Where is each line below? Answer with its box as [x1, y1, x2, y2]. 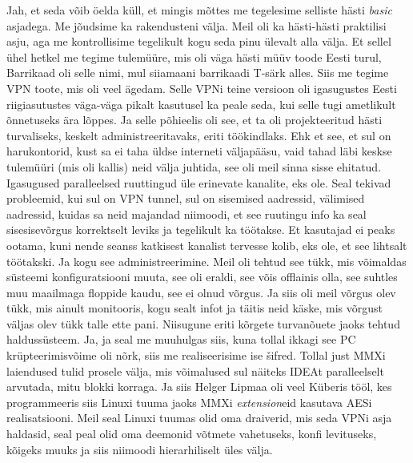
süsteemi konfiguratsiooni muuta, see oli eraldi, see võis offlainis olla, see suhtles [6, 268, 398, 285]
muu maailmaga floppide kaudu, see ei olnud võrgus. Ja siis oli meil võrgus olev [6, 284, 396, 300]
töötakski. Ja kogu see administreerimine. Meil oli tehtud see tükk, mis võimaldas [6, 252, 407, 269]
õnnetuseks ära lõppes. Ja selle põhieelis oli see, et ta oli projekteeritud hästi [6, 111, 383, 128]
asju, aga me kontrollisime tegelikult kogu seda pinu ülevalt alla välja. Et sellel [6, 33, 391, 50]
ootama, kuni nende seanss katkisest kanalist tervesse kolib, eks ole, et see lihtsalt [6, 236, 407, 253]
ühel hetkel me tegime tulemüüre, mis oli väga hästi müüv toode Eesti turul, [6, 48, 382, 65]
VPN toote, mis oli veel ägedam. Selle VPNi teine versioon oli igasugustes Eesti [6, 79, 397, 96]
